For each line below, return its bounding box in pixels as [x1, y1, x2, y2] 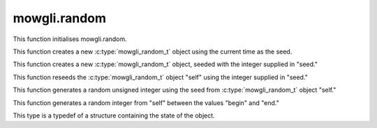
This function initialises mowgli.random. [13, 35, 127, 43]
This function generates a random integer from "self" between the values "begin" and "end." [13, 98, 279, 107]
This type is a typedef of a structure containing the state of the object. [13, 111, 216, 120]
